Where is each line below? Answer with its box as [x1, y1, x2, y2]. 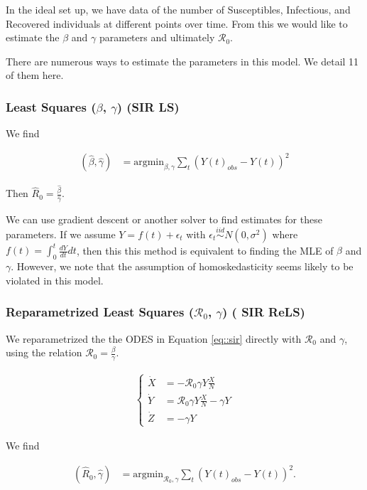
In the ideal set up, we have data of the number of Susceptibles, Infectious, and [6, 2, 351, 16]
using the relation [6, 345, 82, 360]
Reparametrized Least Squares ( [6, 303, 194, 321]
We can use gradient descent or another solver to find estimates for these [6, 212, 322, 227]
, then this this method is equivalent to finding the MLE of [76, 243, 334, 257]
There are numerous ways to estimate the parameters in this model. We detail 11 [6, 53, 359, 68]
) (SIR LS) [116, 97, 180, 115]
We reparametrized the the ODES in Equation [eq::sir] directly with [6, 331, 302, 346]
